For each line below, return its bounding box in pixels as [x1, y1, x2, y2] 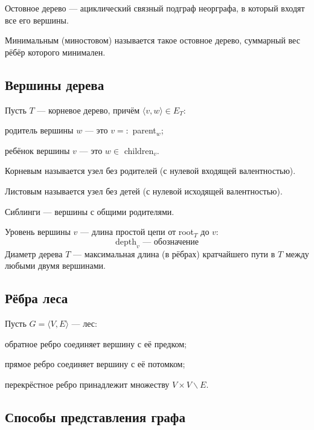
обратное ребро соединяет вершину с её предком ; [5, 337, 187, 350]
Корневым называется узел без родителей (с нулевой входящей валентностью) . [5, 164, 296, 177]
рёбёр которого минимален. [5, 45, 106, 58]
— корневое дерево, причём [37, 103, 140, 116]
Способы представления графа [5, 407, 185, 426]
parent [132, 124, 156, 136]
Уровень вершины [5, 225, 71, 238]
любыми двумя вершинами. [5, 259, 106, 272]
